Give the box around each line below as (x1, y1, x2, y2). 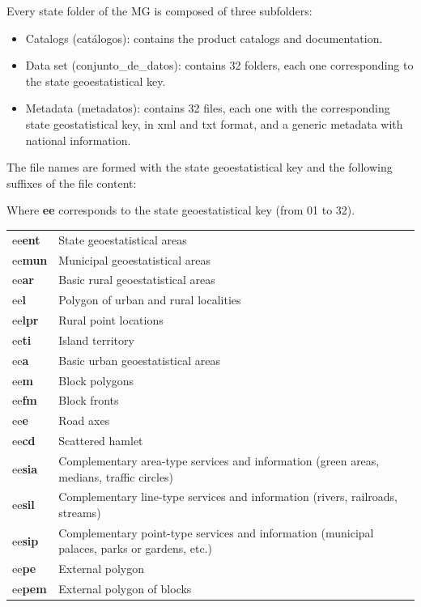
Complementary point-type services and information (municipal (58, 524, 374, 541)
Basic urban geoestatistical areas (58, 351, 220, 368)
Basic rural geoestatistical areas (58, 271, 215, 288)
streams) (58, 504, 101, 520)
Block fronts (58, 392, 119, 409)
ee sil (12, 496, 35, 513)
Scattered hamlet (58, 432, 143, 449)
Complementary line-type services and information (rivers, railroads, (58, 488, 398, 505)
